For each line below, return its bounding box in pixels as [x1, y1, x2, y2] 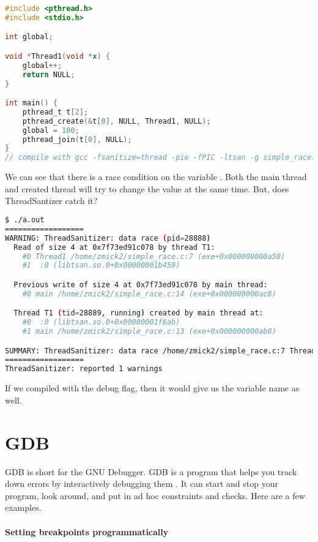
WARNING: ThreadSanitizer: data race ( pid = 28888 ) [5, 233, 211, 243]
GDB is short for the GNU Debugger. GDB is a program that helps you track [5, 465, 297, 478]
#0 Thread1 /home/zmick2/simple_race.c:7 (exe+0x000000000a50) [22, 252, 286, 261]
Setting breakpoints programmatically [5, 525, 169, 538]
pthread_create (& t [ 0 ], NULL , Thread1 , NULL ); [22, 116, 211, 126]
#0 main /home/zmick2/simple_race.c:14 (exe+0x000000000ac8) [22, 289, 276, 298]
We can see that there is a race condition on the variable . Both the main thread [5, 170, 307, 183]
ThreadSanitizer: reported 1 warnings [5, 364, 163, 374]
